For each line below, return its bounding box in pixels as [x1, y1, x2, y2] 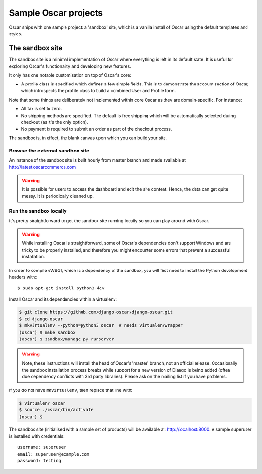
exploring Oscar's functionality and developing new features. [9, 63, 131, 69]
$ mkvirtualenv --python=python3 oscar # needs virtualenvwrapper [19, 323, 183, 328]
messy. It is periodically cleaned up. [22, 193, 94, 199]
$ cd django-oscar [19, 316, 63, 322]
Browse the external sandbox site [9, 147, 90, 154]
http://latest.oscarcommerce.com [9, 164, 76, 170]
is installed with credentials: [9, 433, 65, 439]
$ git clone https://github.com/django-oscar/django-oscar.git [19, 309, 173, 315]
